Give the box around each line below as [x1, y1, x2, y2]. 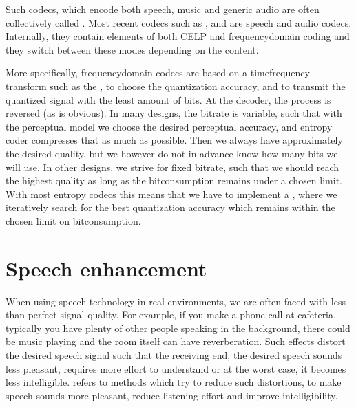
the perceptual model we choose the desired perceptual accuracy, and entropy [6, 119, 333, 133]
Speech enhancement [6, 254, 207, 282]
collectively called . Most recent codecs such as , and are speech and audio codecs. [6, 15, 352, 30]
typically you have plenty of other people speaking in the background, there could [6, 320, 350, 335]
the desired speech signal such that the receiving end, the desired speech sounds [6, 348, 342, 362]
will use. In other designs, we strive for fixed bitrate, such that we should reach [6, 159, 339, 174]
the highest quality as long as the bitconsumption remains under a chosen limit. [6, 173, 342, 188]
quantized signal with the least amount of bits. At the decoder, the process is [6, 92, 331, 107]
